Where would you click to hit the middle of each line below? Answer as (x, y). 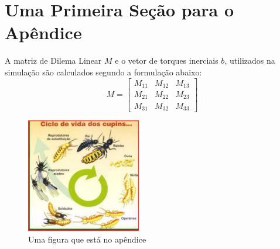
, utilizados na (250, 60)
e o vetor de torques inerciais (167, 60)
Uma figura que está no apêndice (87, 239)
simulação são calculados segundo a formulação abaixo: (103, 72)
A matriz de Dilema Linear (53, 60)
